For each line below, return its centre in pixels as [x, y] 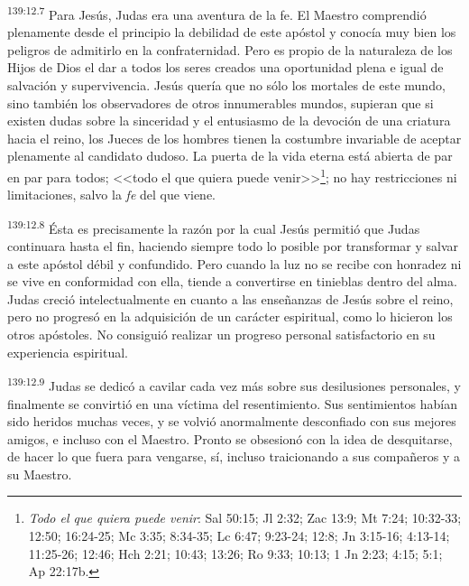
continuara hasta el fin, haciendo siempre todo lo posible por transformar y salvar [233, 246]
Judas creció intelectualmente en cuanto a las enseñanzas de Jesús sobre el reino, [230, 298]
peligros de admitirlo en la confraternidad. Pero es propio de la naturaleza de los [230, 49]
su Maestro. [40, 474]
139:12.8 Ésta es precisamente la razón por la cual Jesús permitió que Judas [214, 227]
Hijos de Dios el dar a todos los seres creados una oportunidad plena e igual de [225, 67]
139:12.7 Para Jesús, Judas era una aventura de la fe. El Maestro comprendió [217, 13]
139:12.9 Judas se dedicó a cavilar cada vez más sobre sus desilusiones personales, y [234, 384]
